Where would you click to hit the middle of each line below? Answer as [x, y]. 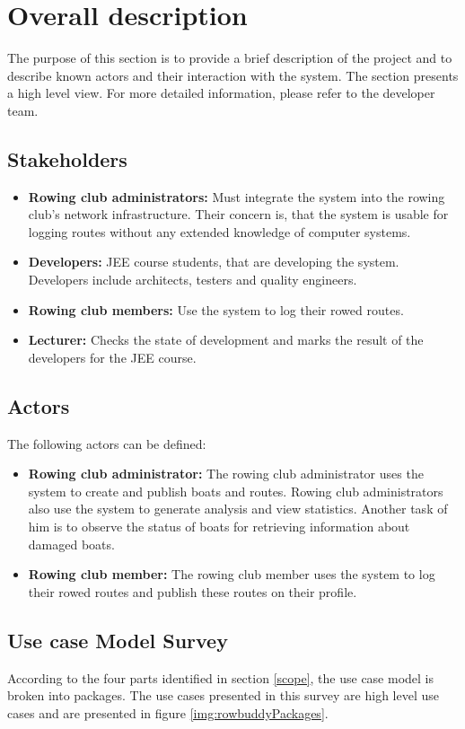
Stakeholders [67, 158]
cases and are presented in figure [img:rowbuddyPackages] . [168, 712]
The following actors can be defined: [107, 443]
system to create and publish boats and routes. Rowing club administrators [236, 491]
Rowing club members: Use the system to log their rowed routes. [216, 309]
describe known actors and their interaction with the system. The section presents [233, 75]
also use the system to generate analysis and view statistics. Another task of [238, 509]
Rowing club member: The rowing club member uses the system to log [232, 574]
